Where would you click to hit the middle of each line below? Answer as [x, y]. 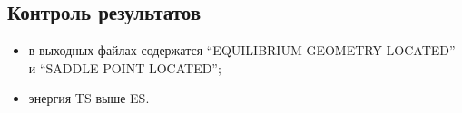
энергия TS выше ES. [89, 98]
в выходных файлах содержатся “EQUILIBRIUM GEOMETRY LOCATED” [242, 50]
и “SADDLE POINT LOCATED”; [125, 67]
